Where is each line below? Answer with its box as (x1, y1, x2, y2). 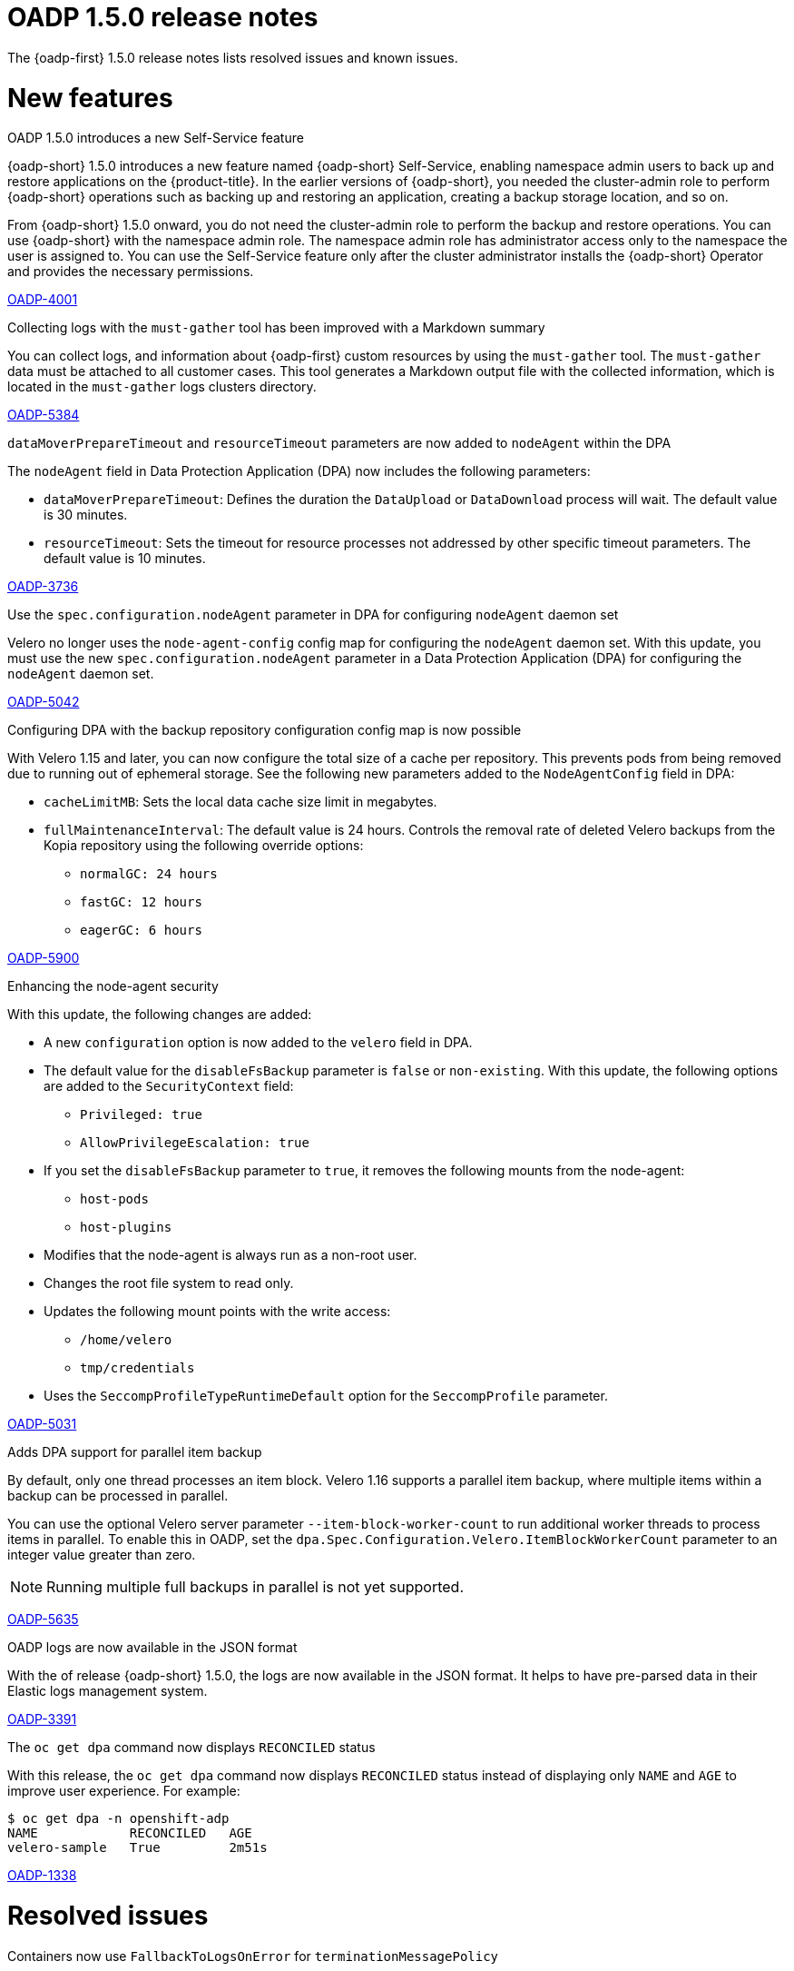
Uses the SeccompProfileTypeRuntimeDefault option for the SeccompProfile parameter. (44, 1388, 608, 1404)
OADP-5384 (7, 407, 80, 423)
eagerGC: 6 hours (80, 923, 202, 938)
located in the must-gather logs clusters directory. (7, 379, 317, 395)
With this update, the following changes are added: (7, 1006, 312, 1023)
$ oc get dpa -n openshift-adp (7, 1811, 230, 1827)
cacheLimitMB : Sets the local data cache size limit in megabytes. (44, 794, 437, 810)
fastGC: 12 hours (80, 895, 202, 910)
